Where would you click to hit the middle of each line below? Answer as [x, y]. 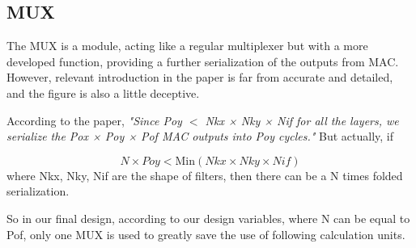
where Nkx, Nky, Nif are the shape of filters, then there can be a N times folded [205, 175]
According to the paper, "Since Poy [94, 120]
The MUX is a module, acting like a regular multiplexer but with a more [187, 46]
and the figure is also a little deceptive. [103, 92]
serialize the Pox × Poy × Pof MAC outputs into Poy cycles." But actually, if [200, 136]
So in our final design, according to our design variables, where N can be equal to [208, 218]
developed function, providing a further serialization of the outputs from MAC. [203, 61]
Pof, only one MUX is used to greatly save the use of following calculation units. [206, 234]
